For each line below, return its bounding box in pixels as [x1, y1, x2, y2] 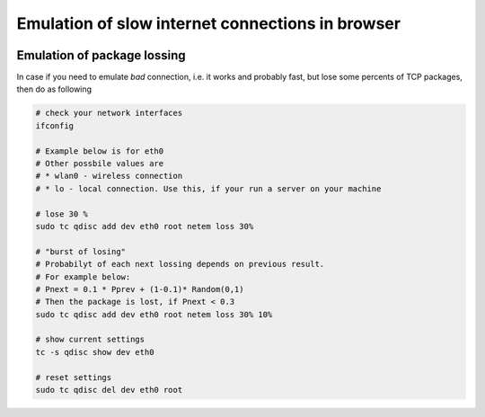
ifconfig [35, 120, 75, 130]
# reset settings [35, 372, 112, 382]
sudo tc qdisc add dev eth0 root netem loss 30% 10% [35, 309, 273, 319]
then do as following [16, 84, 93, 94]
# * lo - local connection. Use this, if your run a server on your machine [35, 183, 382, 193]
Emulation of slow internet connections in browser [16, 13, 401, 33]
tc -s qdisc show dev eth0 [35, 347, 154, 357]
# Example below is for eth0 [35, 146, 164, 156]
